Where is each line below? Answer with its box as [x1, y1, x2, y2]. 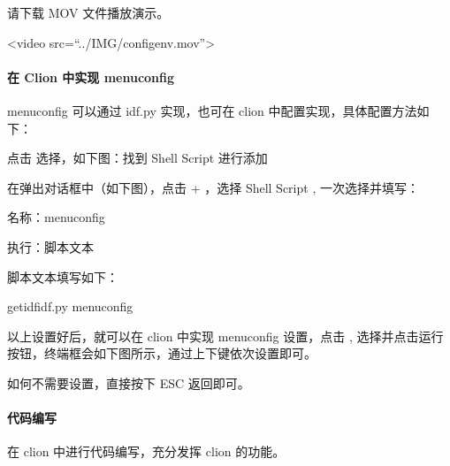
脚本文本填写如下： [7, 267, 118, 286]
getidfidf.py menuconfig [7, 297, 133, 316]
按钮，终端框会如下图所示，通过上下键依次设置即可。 [7, 344, 317, 363]
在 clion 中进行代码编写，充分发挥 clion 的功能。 [7, 442, 286, 461]
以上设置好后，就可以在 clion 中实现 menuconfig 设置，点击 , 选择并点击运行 [7, 326, 444, 345]
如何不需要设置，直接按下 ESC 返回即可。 [7, 373, 250, 392]
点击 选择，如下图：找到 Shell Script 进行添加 [7, 149, 268, 167]
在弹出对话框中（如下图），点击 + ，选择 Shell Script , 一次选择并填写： [7, 178, 419, 196]
